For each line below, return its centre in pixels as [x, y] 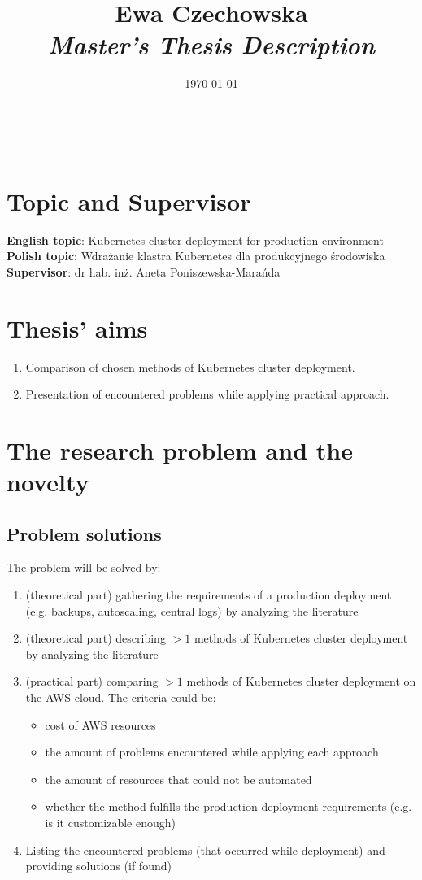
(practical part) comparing [92, 681]
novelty [48, 482]
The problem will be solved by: [84, 567]
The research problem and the [180, 449]
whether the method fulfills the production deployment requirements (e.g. [228, 806]
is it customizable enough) [110, 823]
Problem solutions [84, 533]
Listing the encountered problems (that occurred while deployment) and [205, 850]
